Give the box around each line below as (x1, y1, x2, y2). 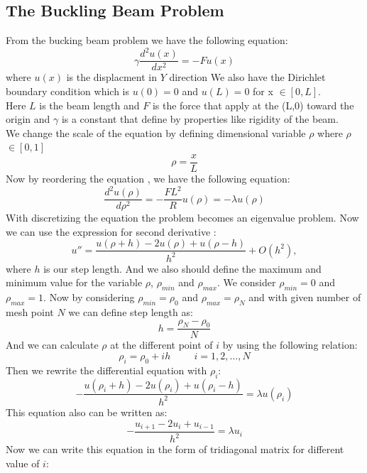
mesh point (6, 304, 54, 319)
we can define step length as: (68, 304, 193, 319)
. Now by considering (43, 290, 135, 305)
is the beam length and (39, 97, 140, 112)
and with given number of (248, 290, 361, 305)
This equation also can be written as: (6, 404, 168, 419)
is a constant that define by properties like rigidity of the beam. (61, 112, 339, 126)
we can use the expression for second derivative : (6, 224, 217, 239)
